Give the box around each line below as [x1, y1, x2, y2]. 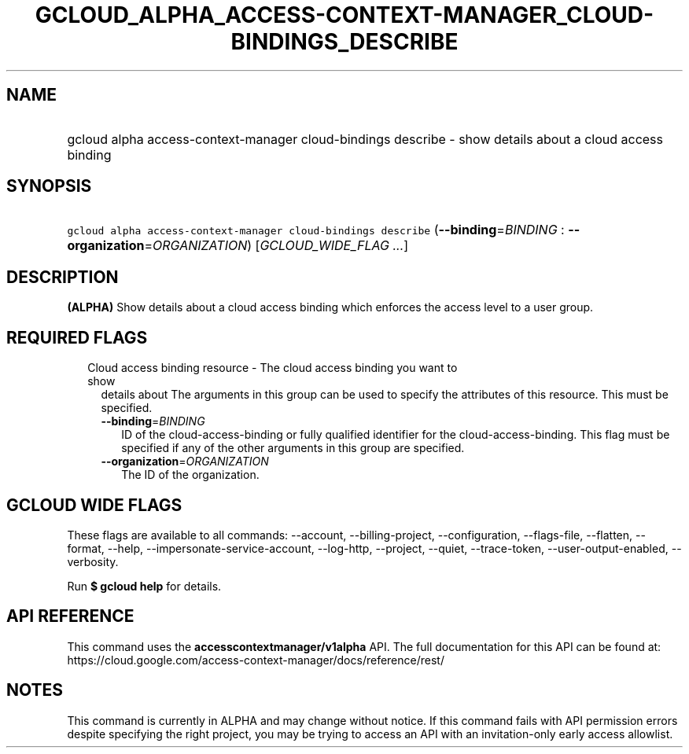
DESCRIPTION [6, 267, 119, 287]
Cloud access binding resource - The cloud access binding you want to [87, 361, 458, 375]
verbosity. [67, 554, 119, 568]
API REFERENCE [6, 606, 134, 627]
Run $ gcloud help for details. [67, 579, 222, 593]
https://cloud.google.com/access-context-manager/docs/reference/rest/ [67, 653, 444, 667]
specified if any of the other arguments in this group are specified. [121, 441, 465, 455]
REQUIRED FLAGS [6, 327, 148, 348]
